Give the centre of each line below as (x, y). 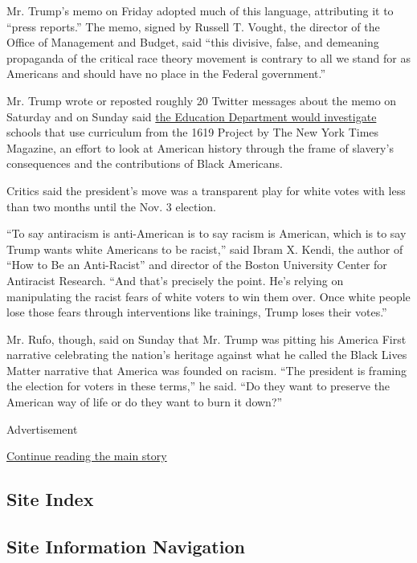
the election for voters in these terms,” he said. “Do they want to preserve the (198, 386)
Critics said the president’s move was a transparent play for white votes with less (206, 190)
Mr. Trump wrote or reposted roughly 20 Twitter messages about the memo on (202, 100)
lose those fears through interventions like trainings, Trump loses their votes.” (197, 312)
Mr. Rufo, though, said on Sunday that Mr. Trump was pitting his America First (206, 339)
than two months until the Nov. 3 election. (112, 206)
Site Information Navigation (126, 547)
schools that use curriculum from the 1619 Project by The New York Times (193, 132)
